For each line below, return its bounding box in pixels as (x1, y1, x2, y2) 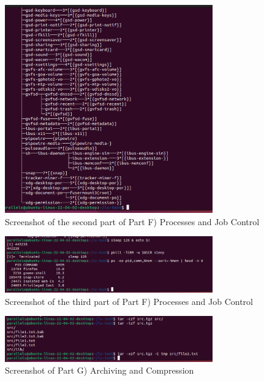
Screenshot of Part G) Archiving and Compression (5, 364, 194, 377)
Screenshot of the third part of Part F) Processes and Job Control (5, 294, 254, 307)
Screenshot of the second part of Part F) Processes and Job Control (5, 215, 260, 228)
